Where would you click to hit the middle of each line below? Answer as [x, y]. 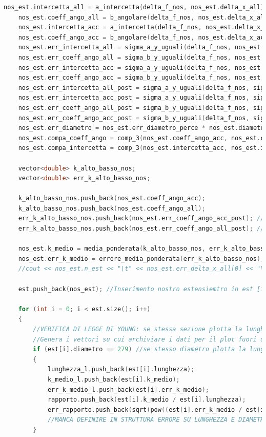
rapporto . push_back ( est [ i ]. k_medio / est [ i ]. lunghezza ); [147, 400]
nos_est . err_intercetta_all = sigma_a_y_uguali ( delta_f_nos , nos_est [139, 47]
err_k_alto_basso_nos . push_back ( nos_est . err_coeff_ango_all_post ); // [141, 229]
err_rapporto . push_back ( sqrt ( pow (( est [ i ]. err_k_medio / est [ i [156, 410]
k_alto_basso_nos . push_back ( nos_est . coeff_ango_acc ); [112, 198]
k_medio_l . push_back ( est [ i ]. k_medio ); [114, 379]
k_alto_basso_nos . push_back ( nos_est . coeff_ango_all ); [112, 208]
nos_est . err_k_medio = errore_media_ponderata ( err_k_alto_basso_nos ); [141, 259]
